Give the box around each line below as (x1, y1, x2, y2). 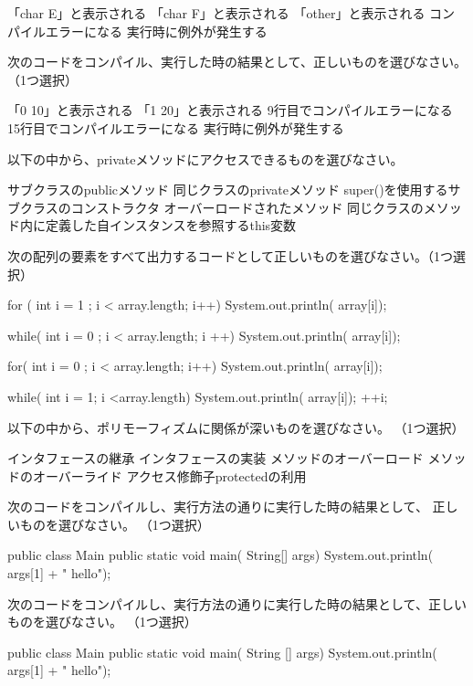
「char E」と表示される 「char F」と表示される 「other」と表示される (7, 4, 426, 22)
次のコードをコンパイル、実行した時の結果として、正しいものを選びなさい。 (7, 52, 467, 71)
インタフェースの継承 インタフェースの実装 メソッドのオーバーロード (7, 449, 424, 468)
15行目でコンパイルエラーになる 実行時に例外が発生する (7, 118, 344, 137)
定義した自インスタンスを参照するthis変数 (45, 216, 297, 235)
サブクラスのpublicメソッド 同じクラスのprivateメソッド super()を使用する (7, 180, 448, 199)
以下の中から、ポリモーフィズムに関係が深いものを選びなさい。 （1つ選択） (7, 417, 465, 437)
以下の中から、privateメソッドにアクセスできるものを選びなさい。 (7, 149, 404, 168)
